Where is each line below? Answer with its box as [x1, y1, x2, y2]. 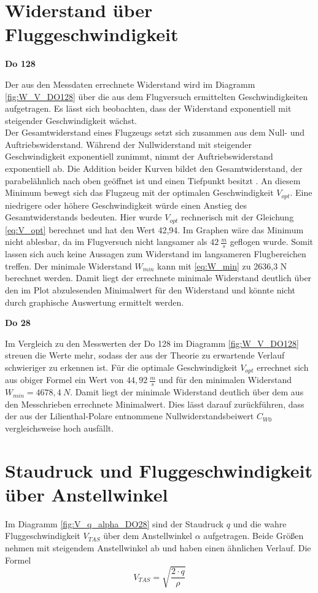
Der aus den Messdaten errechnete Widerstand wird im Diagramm [5, 77, 255, 90]
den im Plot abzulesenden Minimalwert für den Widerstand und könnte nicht [5, 283, 296, 296]
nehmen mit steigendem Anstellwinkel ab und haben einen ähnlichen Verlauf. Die [5, 541, 311, 554]
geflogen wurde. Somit [230, 235, 314, 248]
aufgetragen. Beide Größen [203, 529, 304, 542]
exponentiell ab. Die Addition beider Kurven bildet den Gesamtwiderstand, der [5, 162, 303, 175]
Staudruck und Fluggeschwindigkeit [5, 457, 313, 483]
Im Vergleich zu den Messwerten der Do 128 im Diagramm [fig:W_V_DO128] [5, 336, 299, 349]
